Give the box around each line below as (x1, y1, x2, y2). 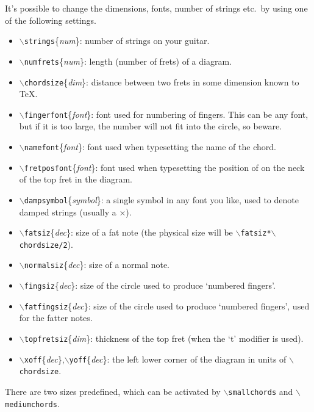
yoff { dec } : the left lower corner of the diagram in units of (69, 352, 287, 365)
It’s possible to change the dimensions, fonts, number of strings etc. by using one (5, 2, 308, 14)
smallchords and (228, 385, 293, 397)
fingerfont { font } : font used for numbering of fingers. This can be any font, (24, 107, 309, 120)
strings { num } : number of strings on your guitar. (24, 34, 210, 47)
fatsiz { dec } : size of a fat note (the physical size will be (24, 226, 233, 239)
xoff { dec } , (24, 352, 65, 365)
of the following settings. (5, 13, 96, 26)
